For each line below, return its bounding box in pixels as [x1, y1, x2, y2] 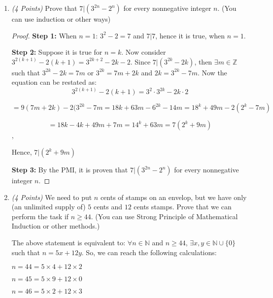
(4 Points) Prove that [11, 3, 77, 13]
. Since [130, 56, 151, 66]
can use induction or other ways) [11, 14, 111, 24]
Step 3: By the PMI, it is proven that [11, 165, 128, 174]
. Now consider [121, 47, 166, 57]
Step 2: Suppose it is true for [11, 47, 102, 57]
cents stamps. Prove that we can [134, 201, 232, 212]
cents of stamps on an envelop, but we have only [100, 192, 247, 202]
